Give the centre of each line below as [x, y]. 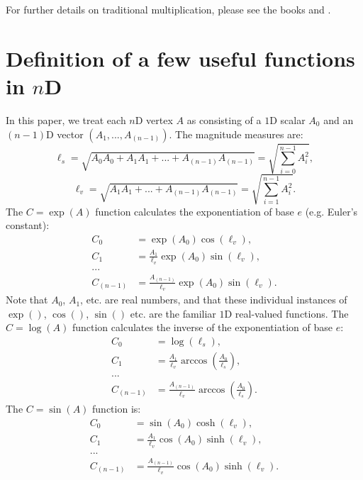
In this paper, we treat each [66, 119]
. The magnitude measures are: [236, 134]
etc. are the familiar [173, 313]
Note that [27, 300]
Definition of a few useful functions [180, 58]
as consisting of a [224, 119]
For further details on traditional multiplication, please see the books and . [168, 9]
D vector [65, 134]
